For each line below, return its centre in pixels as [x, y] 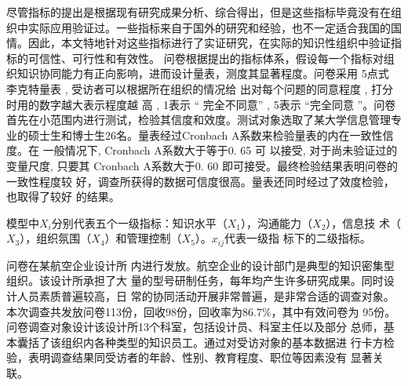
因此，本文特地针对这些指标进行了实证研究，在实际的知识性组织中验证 [209, 43]
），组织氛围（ [56, 238]
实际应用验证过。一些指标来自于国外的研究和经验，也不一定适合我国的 [209, 27]
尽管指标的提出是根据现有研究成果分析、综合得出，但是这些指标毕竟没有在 [199, 12]
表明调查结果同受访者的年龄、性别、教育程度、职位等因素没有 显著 [200, 357]
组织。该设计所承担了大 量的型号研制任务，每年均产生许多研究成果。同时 [195, 280]
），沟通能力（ [277, 222]
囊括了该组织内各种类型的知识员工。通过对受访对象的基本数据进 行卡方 [200, 342]
